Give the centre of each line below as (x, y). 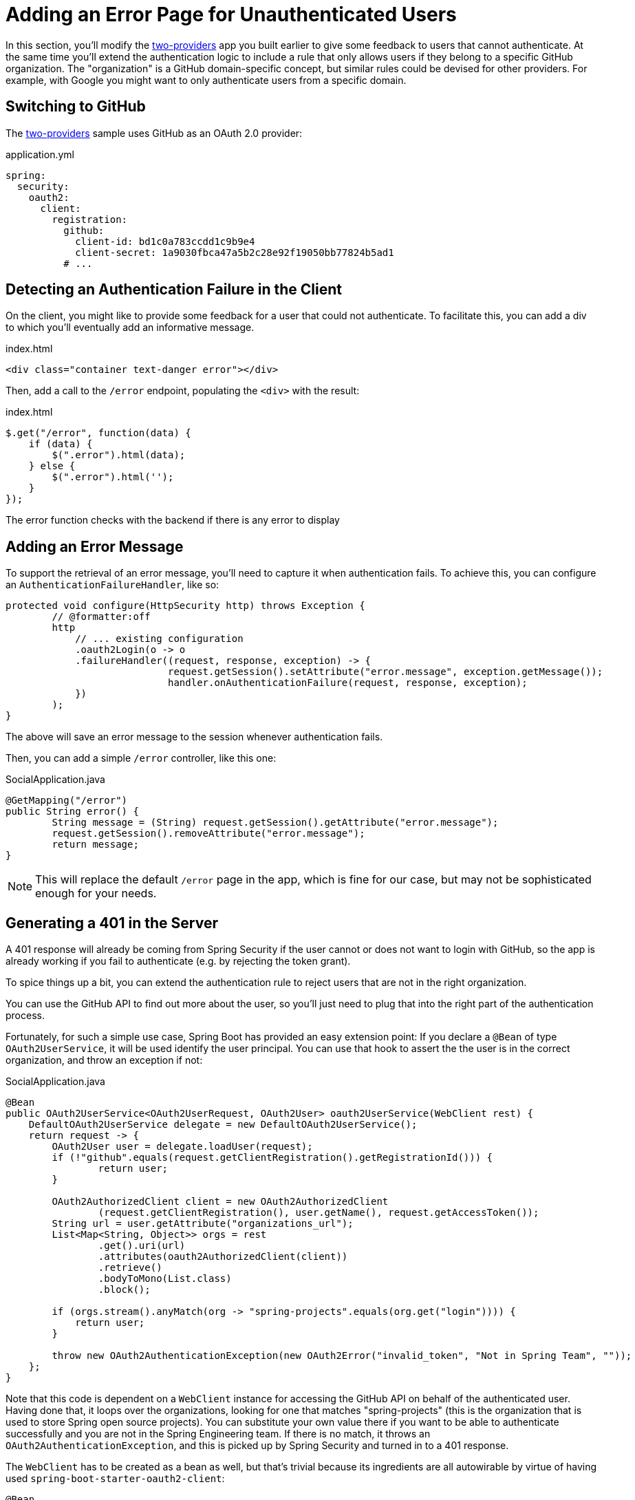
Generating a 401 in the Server (112, 923)
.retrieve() (130, 1268)
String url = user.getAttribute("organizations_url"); (203, 1224)
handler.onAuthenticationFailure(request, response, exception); (348, 683)
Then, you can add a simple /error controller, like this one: (141, 758)
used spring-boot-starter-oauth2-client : (115, 1479)
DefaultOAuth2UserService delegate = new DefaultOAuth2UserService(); (223, 1125)
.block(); (124, 1290)
